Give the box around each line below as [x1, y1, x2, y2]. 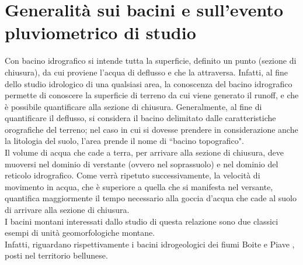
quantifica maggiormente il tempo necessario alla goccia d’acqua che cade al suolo [5, 192, 297, 204]
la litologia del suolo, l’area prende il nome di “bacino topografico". [5, 135, 244, 147]
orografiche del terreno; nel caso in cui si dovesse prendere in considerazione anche [5, 123, 298, 135]
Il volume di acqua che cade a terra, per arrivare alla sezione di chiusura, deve [5, 146, 284, 159]
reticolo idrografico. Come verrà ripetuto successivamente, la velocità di [5, 169, 260, 181]
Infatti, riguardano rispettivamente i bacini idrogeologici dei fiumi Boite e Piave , [5, 238, 295, 250]
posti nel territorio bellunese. [5, 249, 108, 261]
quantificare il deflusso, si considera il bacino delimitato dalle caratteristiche [5, 112, 276, 124]
